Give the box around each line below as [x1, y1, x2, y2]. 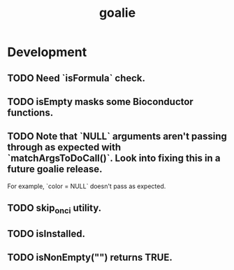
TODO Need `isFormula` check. [7, 72, 145, 84]
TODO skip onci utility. [7, 202, 102, 216]
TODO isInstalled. [7, 227, 86, 239]
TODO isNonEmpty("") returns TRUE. [7, 252, 173, 264]
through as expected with [7, 141, 121, 153]
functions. [7, 106, 54, 118]
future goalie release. [7, 163, 103, 176]
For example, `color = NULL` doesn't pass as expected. [7, 182, 166, 190]
